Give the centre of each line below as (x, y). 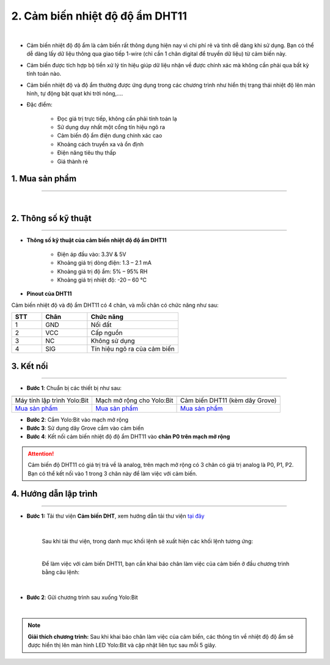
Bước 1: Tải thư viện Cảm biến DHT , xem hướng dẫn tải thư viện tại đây (116, 516)
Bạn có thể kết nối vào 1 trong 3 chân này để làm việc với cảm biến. (113, 473)
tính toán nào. (44, 74)
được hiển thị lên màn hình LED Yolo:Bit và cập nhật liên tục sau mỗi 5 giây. (122, 645)
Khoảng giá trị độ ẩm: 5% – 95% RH (102, 271)
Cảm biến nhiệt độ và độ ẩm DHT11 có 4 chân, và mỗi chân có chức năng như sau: (115, 305)
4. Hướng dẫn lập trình (54, 494)
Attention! (41, 454)
